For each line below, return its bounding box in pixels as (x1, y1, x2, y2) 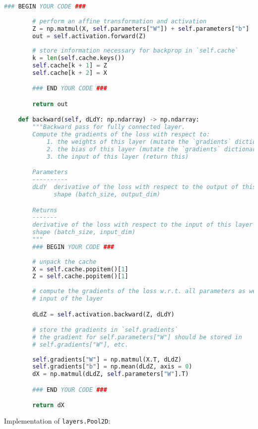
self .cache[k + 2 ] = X (32, 69, 107, 76)
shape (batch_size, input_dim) (32, 229, 135, 236)
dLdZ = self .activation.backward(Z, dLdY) (32, 310, 175, 318)
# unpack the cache (32, 258, 97, 265)
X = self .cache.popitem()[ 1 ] (32, 265, 129, 273)
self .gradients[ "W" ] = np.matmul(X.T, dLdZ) (32, 356, 182, 363)
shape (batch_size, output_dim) (54, 191, 160, 198)
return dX (32, 402, 64, 409)
